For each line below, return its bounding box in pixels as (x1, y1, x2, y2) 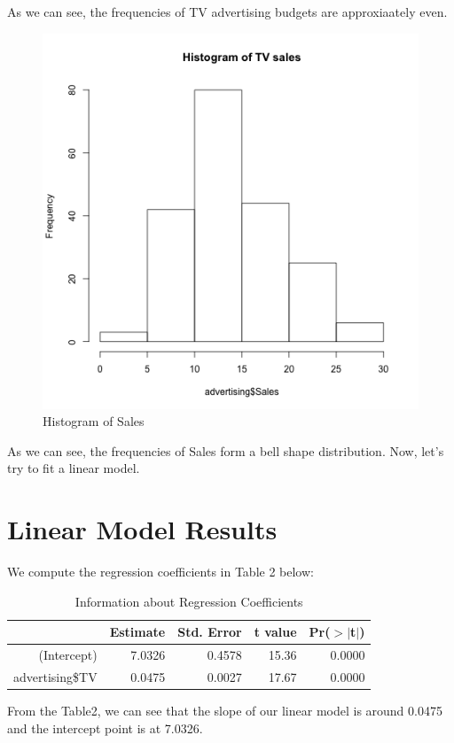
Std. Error (177, 623, 242, 641)
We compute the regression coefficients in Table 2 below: (7, 562, 314, 581)
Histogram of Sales (43, 412, 145, 430)
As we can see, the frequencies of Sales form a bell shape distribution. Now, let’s (7, 441, 444, 460)
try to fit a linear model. (7, 459, 140, 477)
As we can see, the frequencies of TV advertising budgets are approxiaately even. (7, 3, 448, 20)
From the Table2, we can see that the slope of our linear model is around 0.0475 (7, 701, 442, 720)
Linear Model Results (7, 511, 278, 547)
